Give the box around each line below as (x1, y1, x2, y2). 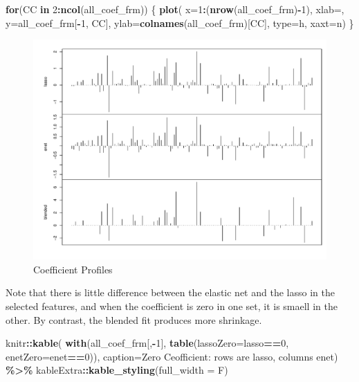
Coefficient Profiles (33, 262, 113, 276)
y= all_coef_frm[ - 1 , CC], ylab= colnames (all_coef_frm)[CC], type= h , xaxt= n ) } (6, 15, 354, 30)
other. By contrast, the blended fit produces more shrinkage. (6, 312, 262, 327)
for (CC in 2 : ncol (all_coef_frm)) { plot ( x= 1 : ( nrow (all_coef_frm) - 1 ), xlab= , (6, 2, 344, 16)
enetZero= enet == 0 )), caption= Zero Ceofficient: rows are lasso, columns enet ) (6, 349, 338, 363)
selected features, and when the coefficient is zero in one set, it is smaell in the (6, 298, 338, 313)
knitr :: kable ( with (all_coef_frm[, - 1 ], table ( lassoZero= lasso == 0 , (6, 336, 289, 350)
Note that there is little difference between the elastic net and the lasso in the (6, 285, 335, 300)
